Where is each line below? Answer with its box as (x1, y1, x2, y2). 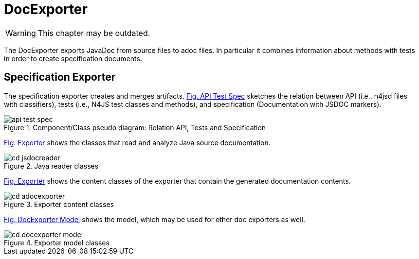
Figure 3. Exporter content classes (4, 200, 114, 208)
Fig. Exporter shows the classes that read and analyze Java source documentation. (4, 138, 271, 147)
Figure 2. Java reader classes (4, 161, 99, 170)
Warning (5, 28, 36, 38)
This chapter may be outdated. (37, 28, 150, 38)
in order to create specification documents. (4, 54, 142, 63)
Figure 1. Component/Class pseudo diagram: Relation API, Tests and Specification (4, 123, 266, 132)
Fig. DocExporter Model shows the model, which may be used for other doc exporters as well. (4, 215, 305, 224)
